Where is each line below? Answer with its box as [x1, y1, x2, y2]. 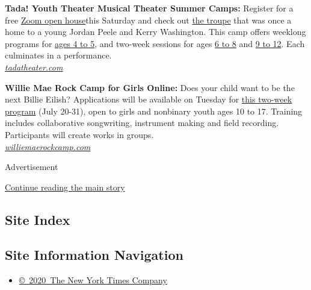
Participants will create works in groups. [5, 128, 154, 140]
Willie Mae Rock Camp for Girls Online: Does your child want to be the [5, 81, 295, 93]
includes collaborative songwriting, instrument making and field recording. [5, 116, 279, 129]
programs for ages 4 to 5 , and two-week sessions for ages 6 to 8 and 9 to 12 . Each [5, 37, 305, 49]
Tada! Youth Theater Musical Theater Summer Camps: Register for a [5, 2, 294, 14]
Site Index [5, 210, 70, 229]
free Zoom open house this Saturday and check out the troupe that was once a [5, 13, 292, 26]
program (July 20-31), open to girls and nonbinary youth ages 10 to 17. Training [5, 104, 303, 117]
